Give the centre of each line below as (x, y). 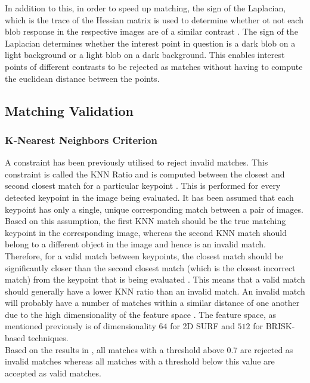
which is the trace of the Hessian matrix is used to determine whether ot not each (154, 19)
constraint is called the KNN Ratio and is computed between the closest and (145, 174)
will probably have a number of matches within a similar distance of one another (152, 303)
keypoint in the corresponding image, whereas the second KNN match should (146, 232)
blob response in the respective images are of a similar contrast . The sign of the (151, 31)
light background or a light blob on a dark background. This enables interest (145, 55)
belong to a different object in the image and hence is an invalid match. (135, 244)
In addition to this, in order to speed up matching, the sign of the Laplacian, (145, 8)
